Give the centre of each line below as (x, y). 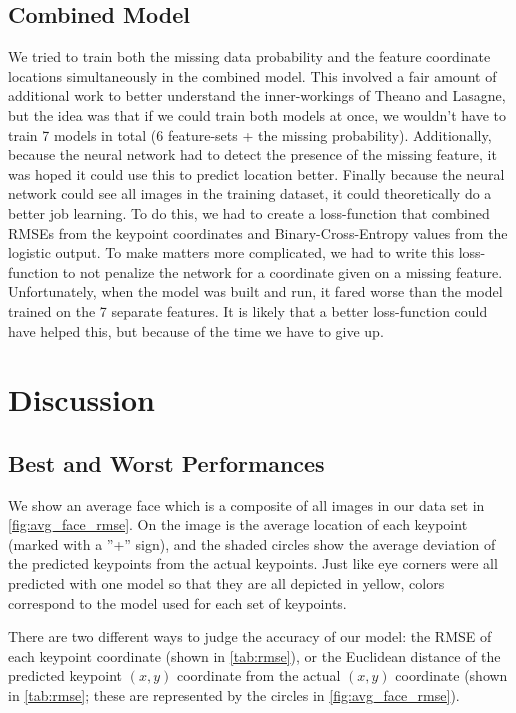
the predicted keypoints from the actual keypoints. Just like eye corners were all (253, 563)
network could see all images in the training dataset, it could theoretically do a (250, 193)
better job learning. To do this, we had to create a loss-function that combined (249, 212)
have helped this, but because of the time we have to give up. (196, 330)
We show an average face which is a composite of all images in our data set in (246, 504)
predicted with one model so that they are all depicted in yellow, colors (226, 583)
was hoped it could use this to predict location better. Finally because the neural (256, 173)
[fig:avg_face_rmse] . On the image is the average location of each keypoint (238, 524)
